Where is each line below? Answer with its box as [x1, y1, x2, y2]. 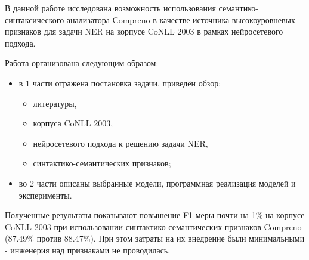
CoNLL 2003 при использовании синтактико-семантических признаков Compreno [5, 220, 302, 233]
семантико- [218, 2, 258, 14]
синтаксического [5, 13, 64, 26]
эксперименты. [18, 188, 72, 201]
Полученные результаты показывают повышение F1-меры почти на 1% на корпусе [5, 209, 305, 221]
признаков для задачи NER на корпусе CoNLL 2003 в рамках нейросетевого [5, 25, 283, 38]
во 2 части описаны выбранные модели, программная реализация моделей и [18, 177, 296, 189]
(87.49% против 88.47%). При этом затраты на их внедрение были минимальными [5, 232, 305, 244]
